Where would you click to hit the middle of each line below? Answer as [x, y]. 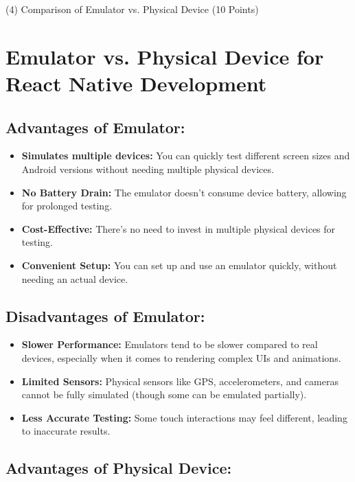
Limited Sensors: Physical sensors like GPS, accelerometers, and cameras [180, 381]
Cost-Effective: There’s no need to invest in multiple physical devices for [179, 228]
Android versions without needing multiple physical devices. [148, 169]
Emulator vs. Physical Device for [165, 56]
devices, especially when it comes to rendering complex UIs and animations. [181, 357]
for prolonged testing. [67, 206]
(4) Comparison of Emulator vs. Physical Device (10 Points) [132, 9]
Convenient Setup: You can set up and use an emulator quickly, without [179, 265]
